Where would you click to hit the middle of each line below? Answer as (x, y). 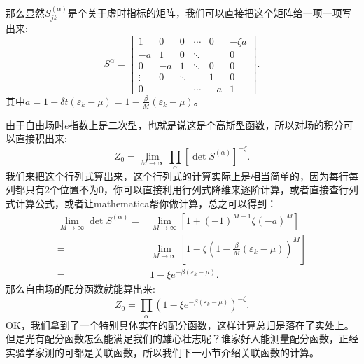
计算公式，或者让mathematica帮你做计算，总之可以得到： (146, 203)
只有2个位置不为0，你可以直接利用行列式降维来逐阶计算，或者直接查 (182, 189)
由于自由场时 (35, 124)
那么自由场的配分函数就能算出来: (80, 289)
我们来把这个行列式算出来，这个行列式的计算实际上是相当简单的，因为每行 (177, 175)
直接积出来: (41, 138)
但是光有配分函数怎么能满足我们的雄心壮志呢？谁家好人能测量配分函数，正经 (182, 338)
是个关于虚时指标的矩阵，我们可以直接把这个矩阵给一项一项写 (210, 12)
